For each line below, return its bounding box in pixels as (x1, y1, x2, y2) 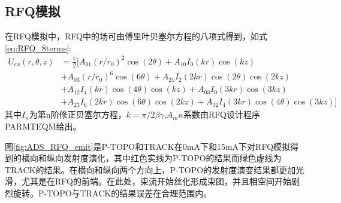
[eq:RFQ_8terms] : (5, 41, 71, 54)
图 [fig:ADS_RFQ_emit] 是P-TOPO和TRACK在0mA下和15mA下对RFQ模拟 (5, 140, 291, 152)
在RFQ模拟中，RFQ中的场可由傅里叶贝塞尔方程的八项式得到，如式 (5, 30, 267, 42)
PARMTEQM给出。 (5, 119, 82, 132)
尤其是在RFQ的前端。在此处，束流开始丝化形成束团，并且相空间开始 (21, 175, 291, 187)
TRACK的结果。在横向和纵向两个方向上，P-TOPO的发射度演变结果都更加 (5, 163, 296, 176)
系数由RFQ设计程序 (183, 108, 260, 121)
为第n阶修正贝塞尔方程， (29, 108, 126, 121)
